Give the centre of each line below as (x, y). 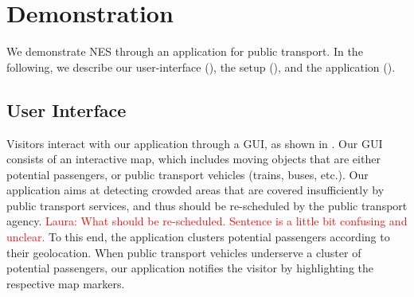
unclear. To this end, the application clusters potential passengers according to (198, 237)
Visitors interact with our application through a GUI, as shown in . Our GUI (195, 143)
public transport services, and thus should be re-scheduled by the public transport (207, 205)
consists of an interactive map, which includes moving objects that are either (193, 159)
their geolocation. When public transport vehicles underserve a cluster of (184, 252)
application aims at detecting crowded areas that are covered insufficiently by (195, 190)
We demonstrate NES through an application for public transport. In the (185, 51)
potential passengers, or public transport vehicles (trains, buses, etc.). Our (187, 174)
